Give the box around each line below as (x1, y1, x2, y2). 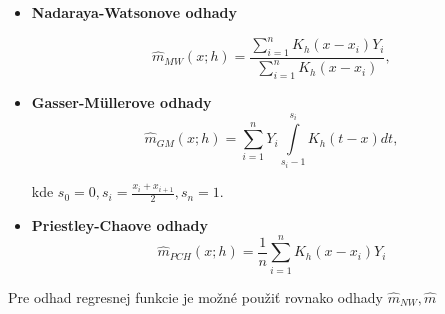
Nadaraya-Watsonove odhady (31, 2, 238, 22)
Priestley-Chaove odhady (31, 214, 209, 235)
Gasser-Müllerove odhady (31, 92, 212, 113)
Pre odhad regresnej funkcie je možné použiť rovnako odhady (8, 286, 383, 307)
